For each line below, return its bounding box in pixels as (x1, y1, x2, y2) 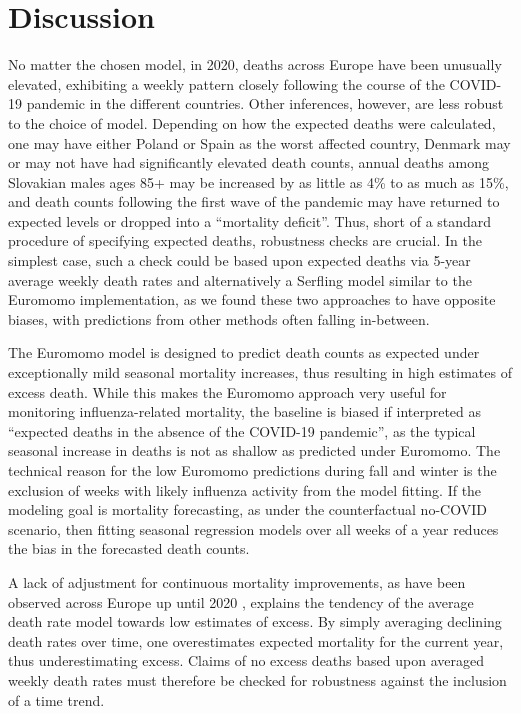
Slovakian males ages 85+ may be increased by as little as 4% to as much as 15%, (8, 171, 509, 192)
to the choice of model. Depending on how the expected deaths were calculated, (8, 112, 496, 133)
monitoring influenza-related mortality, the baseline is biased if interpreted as (8, 401, 482, 422)
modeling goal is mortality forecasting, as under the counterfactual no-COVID (8, 499, 487, 520)
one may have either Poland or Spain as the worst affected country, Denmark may (8, 132, 511, 153)
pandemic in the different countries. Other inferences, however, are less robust (26, 93, 504, 114)
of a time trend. (8, 689, 105, 710)
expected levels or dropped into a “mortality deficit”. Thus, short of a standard (8, 210, 492, 231)
